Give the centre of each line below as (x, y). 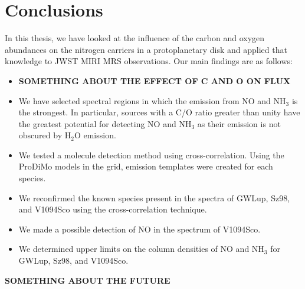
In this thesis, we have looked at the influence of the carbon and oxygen (135, 38)
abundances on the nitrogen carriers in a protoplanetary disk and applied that (146, 49)
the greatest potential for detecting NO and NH (105, 123)
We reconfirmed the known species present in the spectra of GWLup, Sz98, (154, 197)
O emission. (95, 135)
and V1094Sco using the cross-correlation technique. (113, 209)
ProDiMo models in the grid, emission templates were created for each (146, 166)
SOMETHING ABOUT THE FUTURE (88, 280)
